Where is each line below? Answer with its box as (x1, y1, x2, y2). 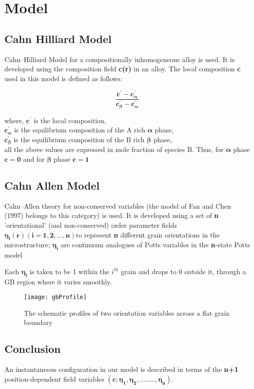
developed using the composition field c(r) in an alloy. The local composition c (4, 64, 241, 74)
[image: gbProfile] (24, 294, 87, 301)
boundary (24, 317, 53, 327)
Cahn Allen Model (4, 178, 100, 193)
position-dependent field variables (4, 373, 104, 384)
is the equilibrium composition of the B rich (13, 134, 145, 145)
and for (23, 154, 45, 164)
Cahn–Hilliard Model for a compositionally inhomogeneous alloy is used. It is (4, 54, 235, 64)
